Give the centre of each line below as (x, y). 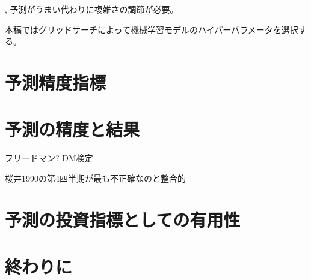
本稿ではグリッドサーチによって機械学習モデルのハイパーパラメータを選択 (152, 29)
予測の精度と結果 (72, 129)
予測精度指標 (56, 82)
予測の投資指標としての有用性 (123, 219)
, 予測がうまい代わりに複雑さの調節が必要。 (92, 9)
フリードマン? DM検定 (49, 158)
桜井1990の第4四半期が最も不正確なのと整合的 (95, 178)
